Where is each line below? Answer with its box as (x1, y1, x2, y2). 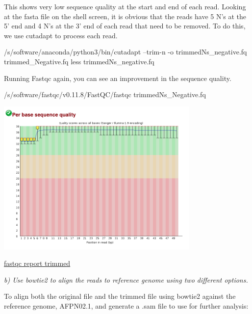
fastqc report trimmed (4, 258, 71, 268)
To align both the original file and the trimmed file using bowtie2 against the (4, 291, 236, 301)
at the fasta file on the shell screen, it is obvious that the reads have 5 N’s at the (4, 11, 247, 21)
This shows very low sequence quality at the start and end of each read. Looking (4, 1, 246, 11)
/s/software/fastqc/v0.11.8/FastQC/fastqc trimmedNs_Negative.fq (4, 89, 206, 100)
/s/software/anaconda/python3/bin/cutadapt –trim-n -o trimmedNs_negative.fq (4, 47, 247, 57)
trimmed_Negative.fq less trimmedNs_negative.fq (4, 56, 154, 66)
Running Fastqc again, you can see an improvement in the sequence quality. (4, 73, 231, 83)
